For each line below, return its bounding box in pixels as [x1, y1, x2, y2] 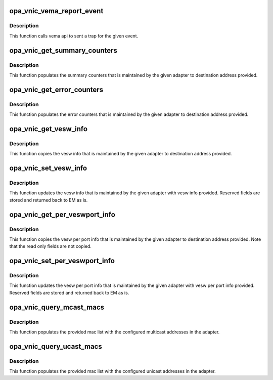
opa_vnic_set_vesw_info [9, 164, 87, 173]
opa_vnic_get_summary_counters [9, 46, 117, 55]
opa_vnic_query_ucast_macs [9, 342, 102, 351]
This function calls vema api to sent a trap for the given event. [9, 33, 139, 39]
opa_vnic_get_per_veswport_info [9, 210, 116, 219]
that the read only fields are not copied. [9, 243, 92, 249]
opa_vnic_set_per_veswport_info [9, 257, 115, 265]
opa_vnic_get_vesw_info [9, 124, 88, 133]
